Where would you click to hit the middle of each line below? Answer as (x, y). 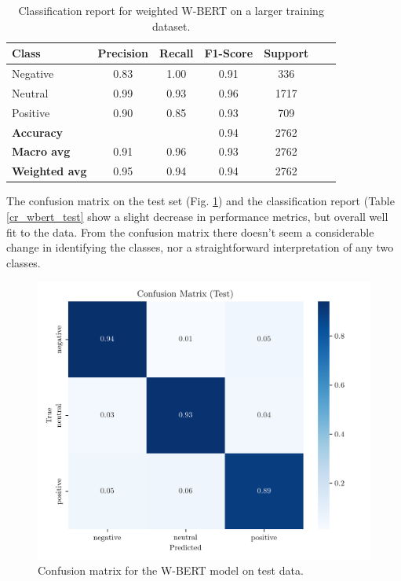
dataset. (171, 26)
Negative (33, 74)
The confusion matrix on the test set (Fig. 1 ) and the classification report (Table (200, 201)
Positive (31, 112)
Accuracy (38, 132)
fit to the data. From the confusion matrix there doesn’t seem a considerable (190, 232)
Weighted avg (49, 171)
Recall (177, 53)
